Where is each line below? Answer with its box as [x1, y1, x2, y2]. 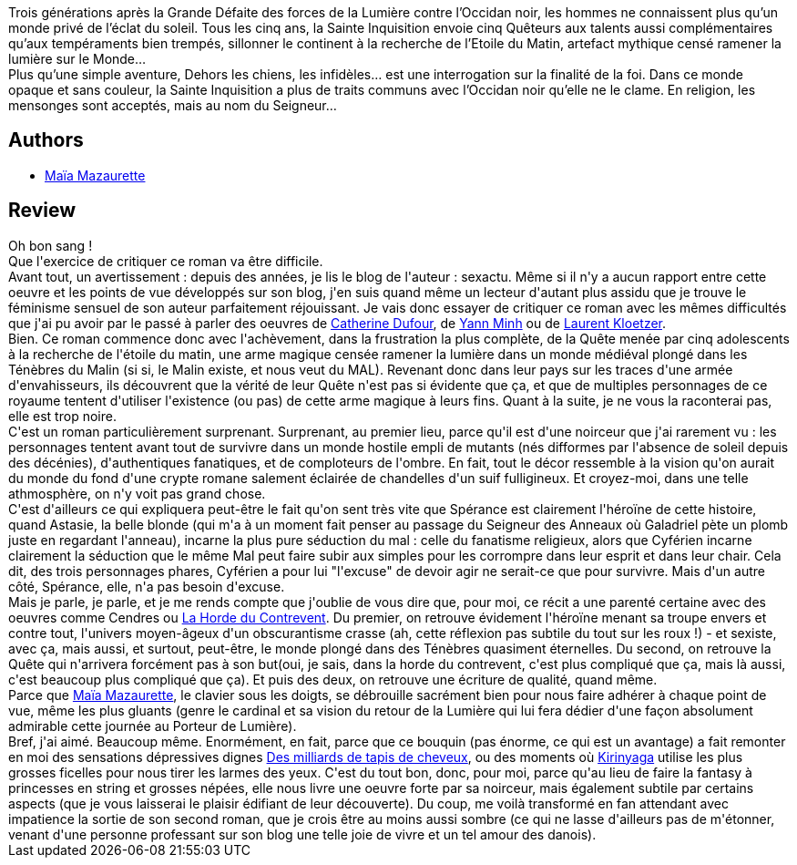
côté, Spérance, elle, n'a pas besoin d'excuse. [8, 578, 285, 594]
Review [8, 199, 77, 222]
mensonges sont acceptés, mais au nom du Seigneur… [8, 98, 337, 113]
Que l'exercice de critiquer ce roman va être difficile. [8, 252, 323, 269]
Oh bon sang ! [8, 237, 93, 253]
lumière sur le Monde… [8, 51, 147, 67]
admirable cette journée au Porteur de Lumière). [8, 717, 297, 734]
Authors [8, 129, 84, 152]
